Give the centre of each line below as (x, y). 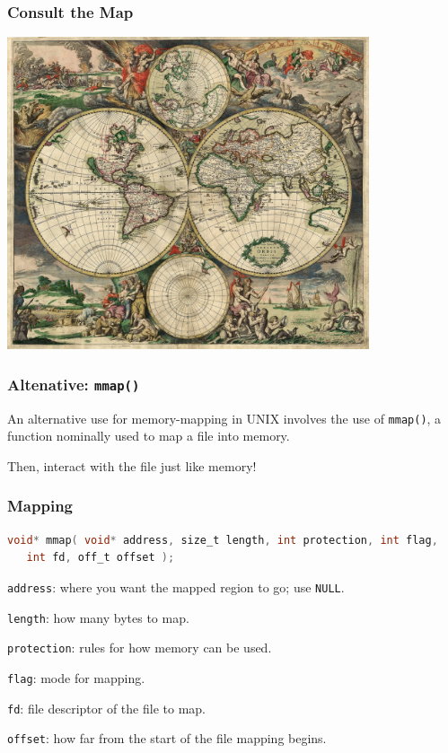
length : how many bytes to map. (98, 617)
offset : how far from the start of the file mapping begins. (167, 738)
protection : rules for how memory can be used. (140, 648)
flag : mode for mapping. (76, 677)
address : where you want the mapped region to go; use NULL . (176, 587)
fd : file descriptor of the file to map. (106, 708)
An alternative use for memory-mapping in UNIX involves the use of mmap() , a (224, 418)
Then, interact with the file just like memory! (132, 465)
